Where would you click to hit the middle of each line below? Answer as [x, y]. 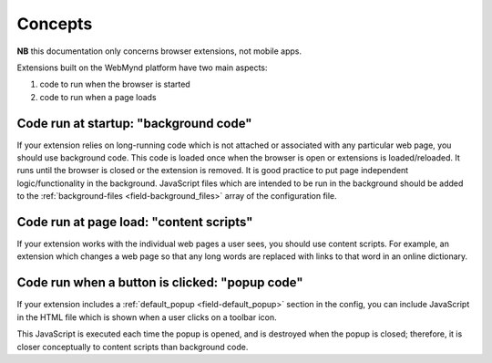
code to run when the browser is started [115, 84]
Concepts [55, 24]
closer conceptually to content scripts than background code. [133, 347]
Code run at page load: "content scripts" [135, 222]
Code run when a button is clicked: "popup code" [160, 283]
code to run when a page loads [98, 97]
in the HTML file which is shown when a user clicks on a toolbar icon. [147, 317]
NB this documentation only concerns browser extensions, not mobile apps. [159, 51]
